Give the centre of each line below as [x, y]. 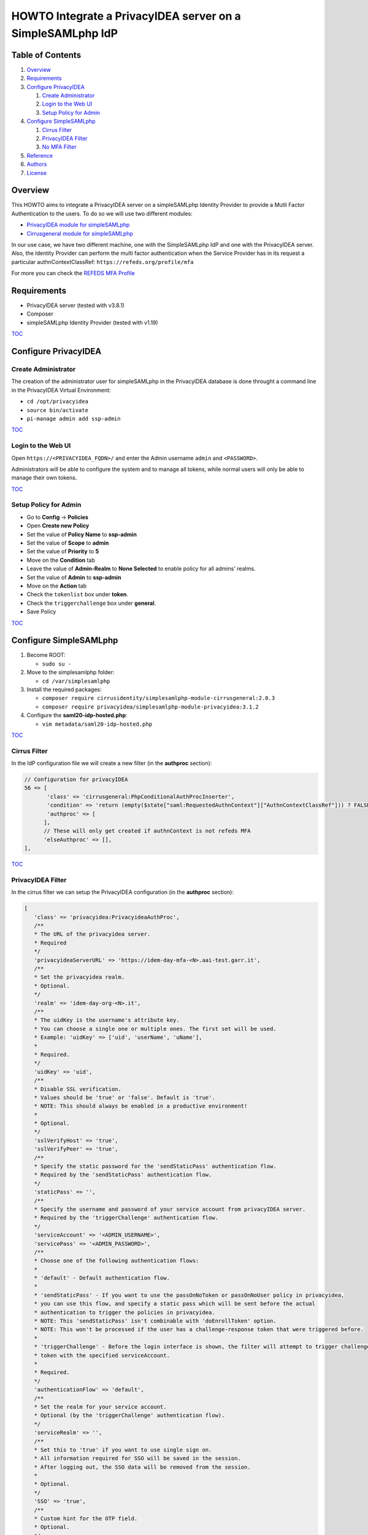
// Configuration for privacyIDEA [76, 779]
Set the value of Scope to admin [68, 543]
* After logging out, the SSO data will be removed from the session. [142, 1467]
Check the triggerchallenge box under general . [91, 603]
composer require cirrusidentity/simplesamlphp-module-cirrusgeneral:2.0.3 [159, 698]
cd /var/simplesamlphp [76, 681]
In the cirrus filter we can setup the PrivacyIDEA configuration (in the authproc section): [123, 892]
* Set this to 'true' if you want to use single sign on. [123, 1450]
